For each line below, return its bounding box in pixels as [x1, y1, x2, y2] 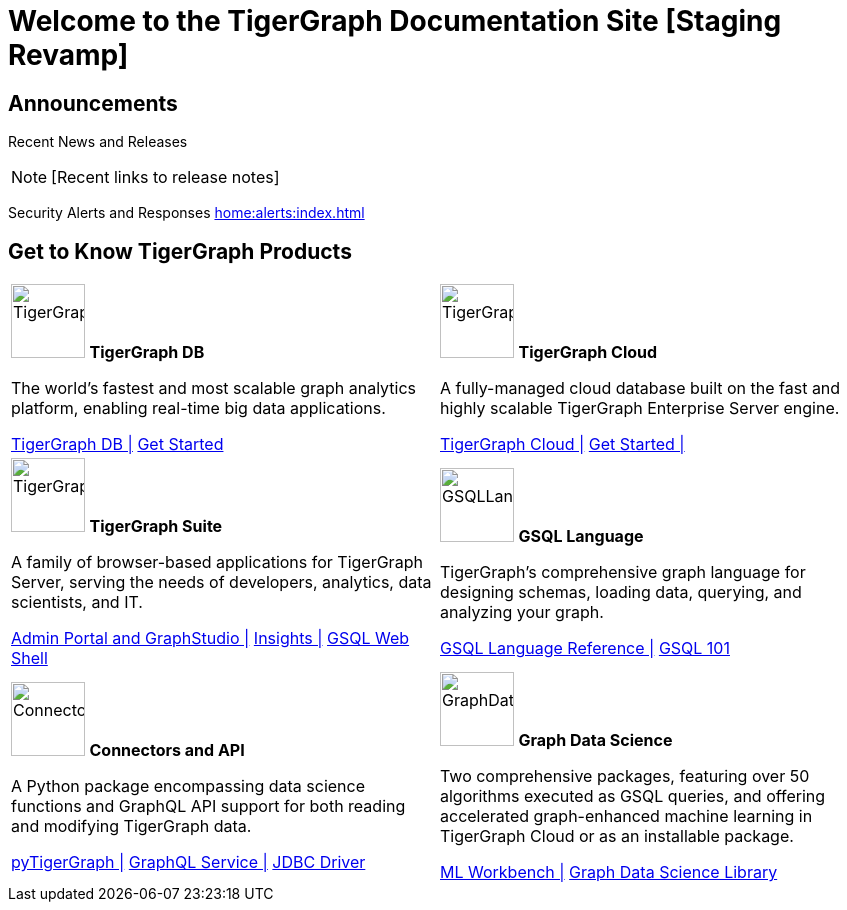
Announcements [8, 90, 178, 116]
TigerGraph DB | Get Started [11, 434, 224, 455]
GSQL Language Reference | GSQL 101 [440, 638, 730, 659]
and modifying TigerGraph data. [11, 816, 252, 837]
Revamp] [8, 38, 129, 72]
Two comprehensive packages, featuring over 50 [440, 766, 810, 787]
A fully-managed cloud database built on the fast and [440, 378, 841, 399]
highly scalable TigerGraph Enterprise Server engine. [440, 398, 840, 419]
